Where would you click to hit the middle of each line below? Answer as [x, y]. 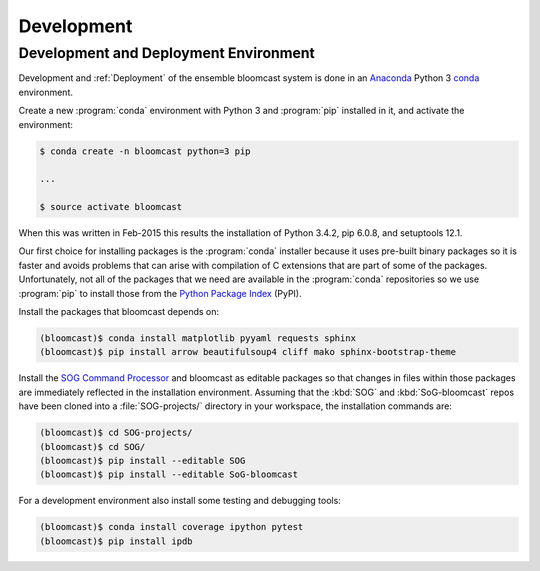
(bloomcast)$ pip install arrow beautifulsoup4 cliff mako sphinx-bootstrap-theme [248, 352]
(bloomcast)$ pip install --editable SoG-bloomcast [169, 474]
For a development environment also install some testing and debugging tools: [180, 501]
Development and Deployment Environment [166, 53]
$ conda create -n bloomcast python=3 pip [145, 151]
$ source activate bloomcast [111, 207]
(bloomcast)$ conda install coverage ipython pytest [171, 527]
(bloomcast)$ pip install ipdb [116, 541]
